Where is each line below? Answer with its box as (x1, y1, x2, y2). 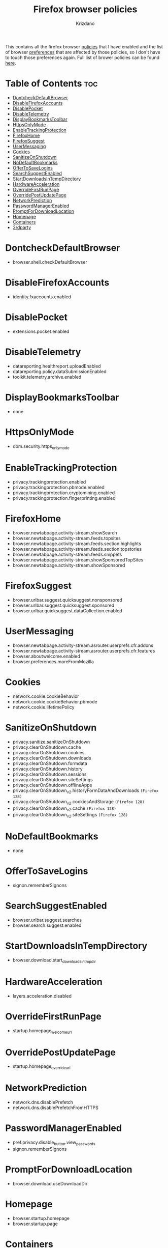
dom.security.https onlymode (12, 443, 70, 450)
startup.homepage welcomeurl (12, 1027, 72, 1035)
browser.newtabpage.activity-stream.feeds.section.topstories (12, 546, 142, 552)
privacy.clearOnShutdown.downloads (12, 755, 91, 761)
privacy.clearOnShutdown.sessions (12, 771, 87, 777)
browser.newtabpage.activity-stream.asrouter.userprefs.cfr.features (12, 648, 155, 654)
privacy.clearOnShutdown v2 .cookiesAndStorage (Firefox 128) (12, 798, 145, 806)
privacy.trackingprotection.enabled (12, 479, 86, 485)
